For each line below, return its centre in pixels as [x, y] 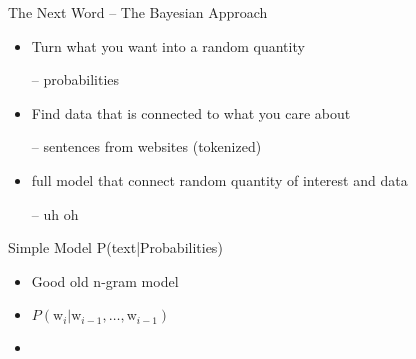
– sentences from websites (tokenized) [146, 146]
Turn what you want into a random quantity [168, 45]
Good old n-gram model [105, 280]
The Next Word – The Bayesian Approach [138, 12]
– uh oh [55, 213]
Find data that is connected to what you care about [191, 112]
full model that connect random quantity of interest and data [219, 179]
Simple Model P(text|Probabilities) [115, 247]
